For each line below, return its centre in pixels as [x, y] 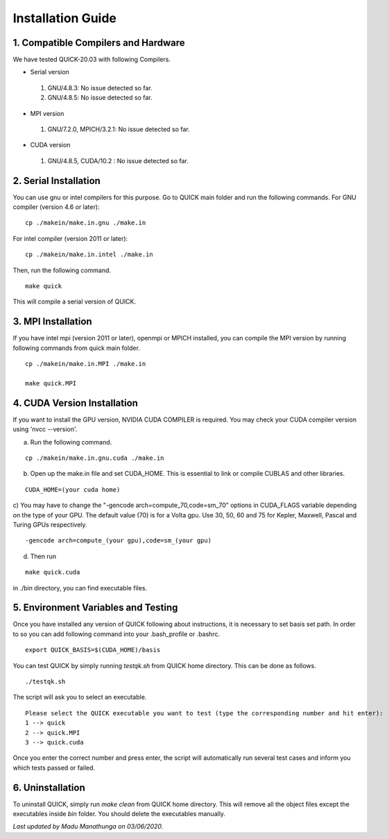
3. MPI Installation [53, 322]
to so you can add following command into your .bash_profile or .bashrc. [116, 634]
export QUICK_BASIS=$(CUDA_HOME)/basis [93, 650]
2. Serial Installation [57, 181]
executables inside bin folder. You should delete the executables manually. [119, 814]
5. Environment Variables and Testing [95, 608]
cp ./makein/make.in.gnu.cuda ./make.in [95, 458]
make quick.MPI [51, 383]
